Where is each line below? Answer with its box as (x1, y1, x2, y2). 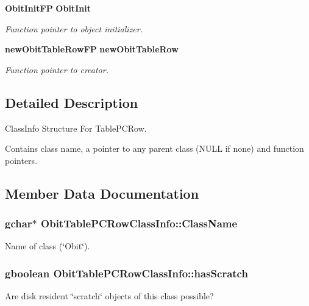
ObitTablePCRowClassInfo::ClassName (41, 216, 238, 231)
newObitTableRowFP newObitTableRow (5, 43, 179, 55)
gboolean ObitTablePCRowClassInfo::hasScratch (5, 265, 248, 280)
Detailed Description (5, 93, 138, 112)
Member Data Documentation (5, 183, 199, 202)
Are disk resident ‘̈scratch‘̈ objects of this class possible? (5, 290, 214, 302)
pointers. (5, 154, 38, 166)
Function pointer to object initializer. (5, 22, 143, 35)
